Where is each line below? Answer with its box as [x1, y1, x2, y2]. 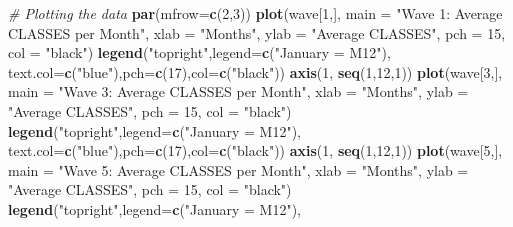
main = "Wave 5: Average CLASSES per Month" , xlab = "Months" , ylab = [8, 159, 469, 180]
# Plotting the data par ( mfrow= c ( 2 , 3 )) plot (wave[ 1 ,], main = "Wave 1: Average [8, 3, 503, 23]
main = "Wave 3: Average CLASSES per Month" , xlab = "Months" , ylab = [8, 81, 469, 102]
